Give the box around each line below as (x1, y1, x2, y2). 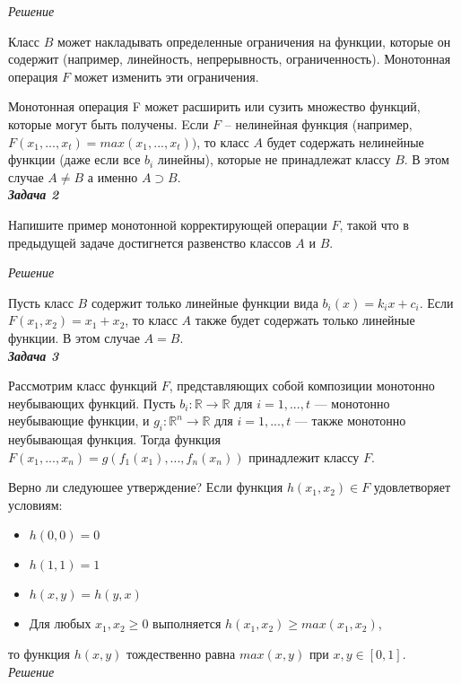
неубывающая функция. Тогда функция (8, 430, 221, 449)
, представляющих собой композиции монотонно (169, 376, 435, 395)
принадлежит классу (248, 447, 360, 466)
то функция (8, 645, 71, 663)
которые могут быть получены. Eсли (8, 114, 209, 133)
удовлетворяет (373, 478, 451, 496)
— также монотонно (294, 411, 406, 430)
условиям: (8, 495, 63, 513)
